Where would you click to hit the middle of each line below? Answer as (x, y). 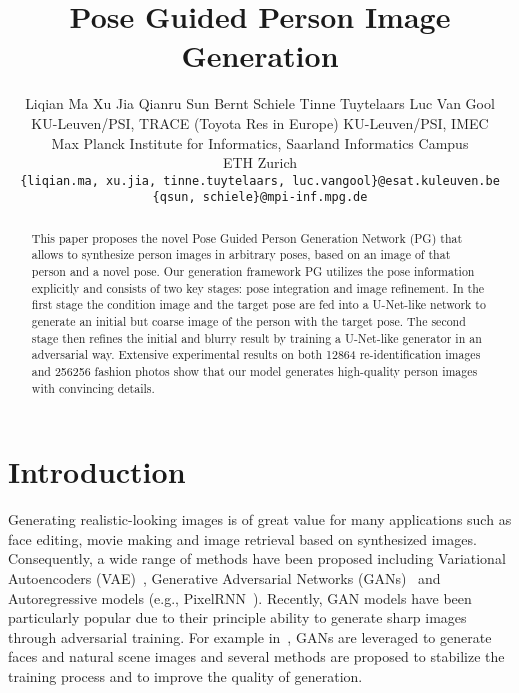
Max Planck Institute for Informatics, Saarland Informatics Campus (260, 142)
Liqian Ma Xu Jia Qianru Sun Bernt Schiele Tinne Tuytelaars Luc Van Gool (260, 103)
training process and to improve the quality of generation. (185, 676)
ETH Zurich (260, 162)
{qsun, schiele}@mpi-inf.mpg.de (260, 197)
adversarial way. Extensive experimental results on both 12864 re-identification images (256, 354)
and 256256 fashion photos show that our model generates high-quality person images (254, 371)
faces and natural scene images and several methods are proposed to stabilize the (256, 656)
